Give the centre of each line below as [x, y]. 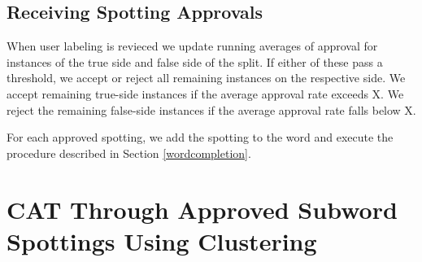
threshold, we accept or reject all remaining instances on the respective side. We [206, 78]
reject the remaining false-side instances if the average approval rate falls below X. [211, 109]
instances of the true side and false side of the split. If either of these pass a [195, 61]
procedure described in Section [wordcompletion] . [129, 153]
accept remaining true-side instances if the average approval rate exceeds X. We [205, 93]
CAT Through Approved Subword [202, 209]
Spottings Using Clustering [162, 240]
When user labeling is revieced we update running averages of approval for [192, 46]
